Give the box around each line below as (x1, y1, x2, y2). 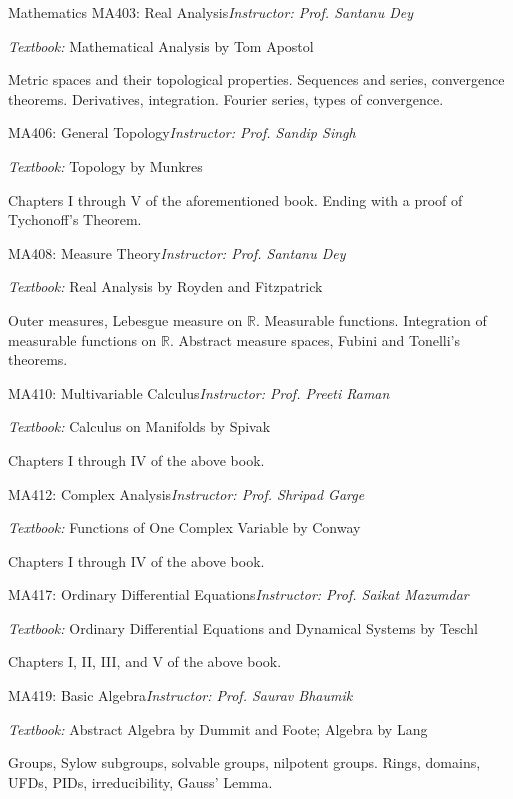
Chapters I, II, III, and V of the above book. (8, 651, 282, 672)
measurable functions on (8, 329, 157, 350)
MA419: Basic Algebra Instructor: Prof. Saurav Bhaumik (8, 685, 353, 706)
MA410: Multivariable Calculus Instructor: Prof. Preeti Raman (8, 382, 390, 403)
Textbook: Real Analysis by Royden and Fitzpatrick (8, 276, 323, 297)
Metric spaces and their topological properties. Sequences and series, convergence (8, 69, 505, 90)
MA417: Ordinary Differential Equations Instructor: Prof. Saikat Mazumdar (8, 584, 469, 605)
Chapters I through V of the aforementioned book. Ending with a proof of (8, 189, 463, 210)
